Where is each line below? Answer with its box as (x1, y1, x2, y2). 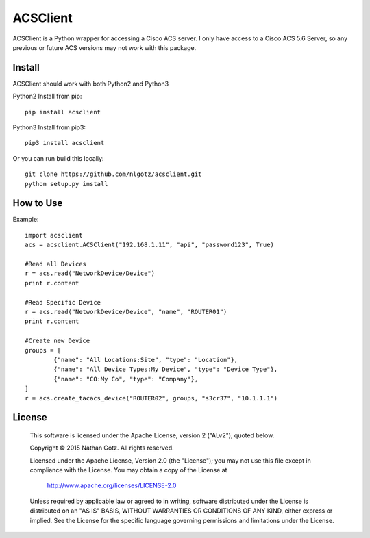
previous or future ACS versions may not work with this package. (12, 43, 197, 51)
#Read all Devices (25, 260, 87, 268)
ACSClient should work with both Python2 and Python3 (12, 79, 169, 88)
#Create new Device (25, 337, 90, 345)
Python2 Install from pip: (12, 92, 82, 101)
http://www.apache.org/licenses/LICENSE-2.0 (47, 481, 177, 489)
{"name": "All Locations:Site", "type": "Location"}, (53, 356, 238, 363)
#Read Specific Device (25, 298, 101, 306)
